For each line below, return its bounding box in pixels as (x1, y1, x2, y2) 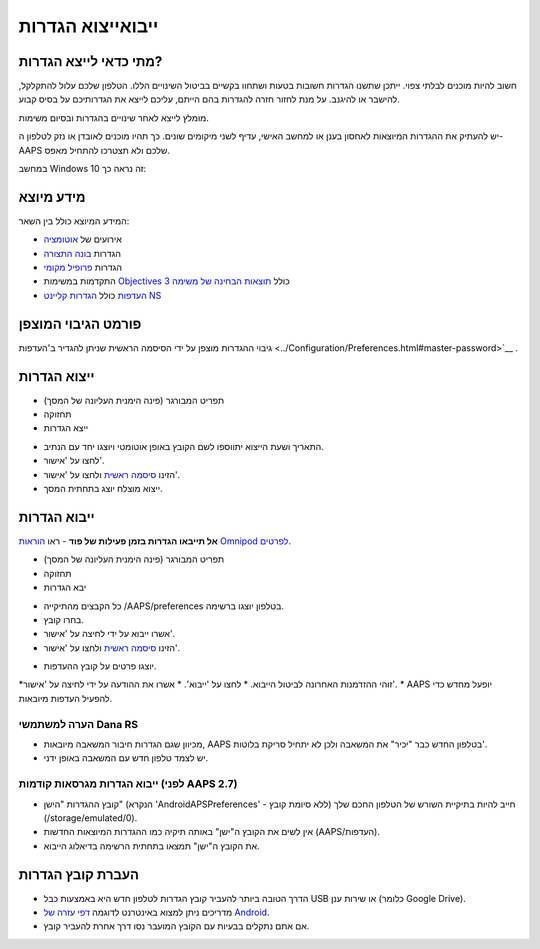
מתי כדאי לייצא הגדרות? (18, 53, 163, 70)
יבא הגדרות (43, 581, 87, 594)
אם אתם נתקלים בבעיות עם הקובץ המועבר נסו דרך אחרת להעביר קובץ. (43, 920, 310, 932)
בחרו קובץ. (43, 613, 85, 625)
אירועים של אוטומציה (43, 233, 122, 245)
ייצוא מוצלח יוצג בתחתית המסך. (43, 483, 164, 495)
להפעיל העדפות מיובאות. (18, 692, 113, 704)
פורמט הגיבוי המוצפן (18, 315, 142, 332)
